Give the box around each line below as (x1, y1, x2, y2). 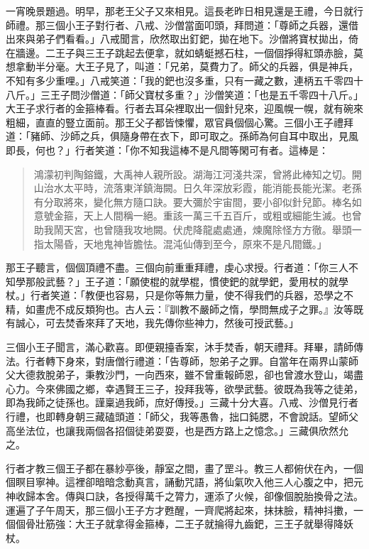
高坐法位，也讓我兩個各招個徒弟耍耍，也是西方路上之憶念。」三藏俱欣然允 (6, 423, 348, 437)
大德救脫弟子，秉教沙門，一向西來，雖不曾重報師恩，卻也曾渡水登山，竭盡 (15, 367, 363, 382)
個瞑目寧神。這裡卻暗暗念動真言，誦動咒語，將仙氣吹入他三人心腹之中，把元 (6, 474, 363, 489)
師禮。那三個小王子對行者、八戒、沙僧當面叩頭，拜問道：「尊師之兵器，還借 (6, 17, 358, 32)
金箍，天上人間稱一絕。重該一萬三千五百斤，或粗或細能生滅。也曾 (53, 208, 362, 223)
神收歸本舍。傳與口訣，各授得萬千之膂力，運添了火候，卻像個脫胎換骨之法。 (6, 489, 363, 503)
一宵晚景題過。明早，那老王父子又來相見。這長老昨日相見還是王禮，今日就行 (6, 4, 363, 18)
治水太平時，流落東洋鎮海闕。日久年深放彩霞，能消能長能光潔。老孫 (43, 180, 362, 195)
